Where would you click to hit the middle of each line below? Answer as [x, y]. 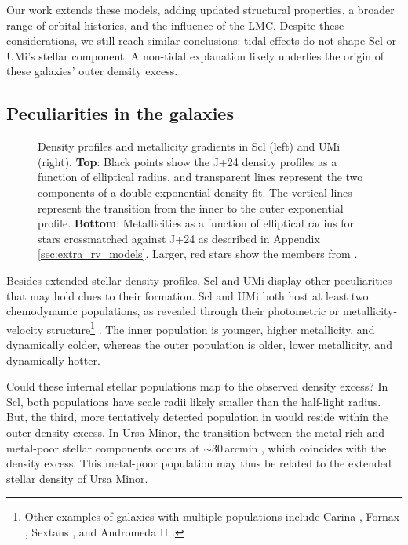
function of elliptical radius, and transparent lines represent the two [200, 177]
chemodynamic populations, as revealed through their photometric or [173, 311]
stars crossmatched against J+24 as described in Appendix [179, 238]
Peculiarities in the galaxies [120, 113]
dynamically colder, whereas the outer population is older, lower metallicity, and [199, 344]
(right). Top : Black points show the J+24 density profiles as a [188, 161]
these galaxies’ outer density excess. [92, 71]
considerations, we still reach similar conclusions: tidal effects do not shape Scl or [201, 40]
